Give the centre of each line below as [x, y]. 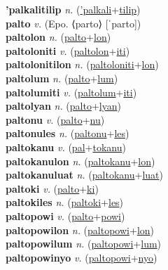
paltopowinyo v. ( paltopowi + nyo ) [82, 257]
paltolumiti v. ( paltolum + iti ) [71, 92]
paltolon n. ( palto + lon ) [58, 37]
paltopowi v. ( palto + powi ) [65, 216]
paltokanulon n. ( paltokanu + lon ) [80, 161]
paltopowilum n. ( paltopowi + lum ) [84, 244]
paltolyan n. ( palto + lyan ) [63, 106]
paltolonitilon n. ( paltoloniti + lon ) [82, 64]
